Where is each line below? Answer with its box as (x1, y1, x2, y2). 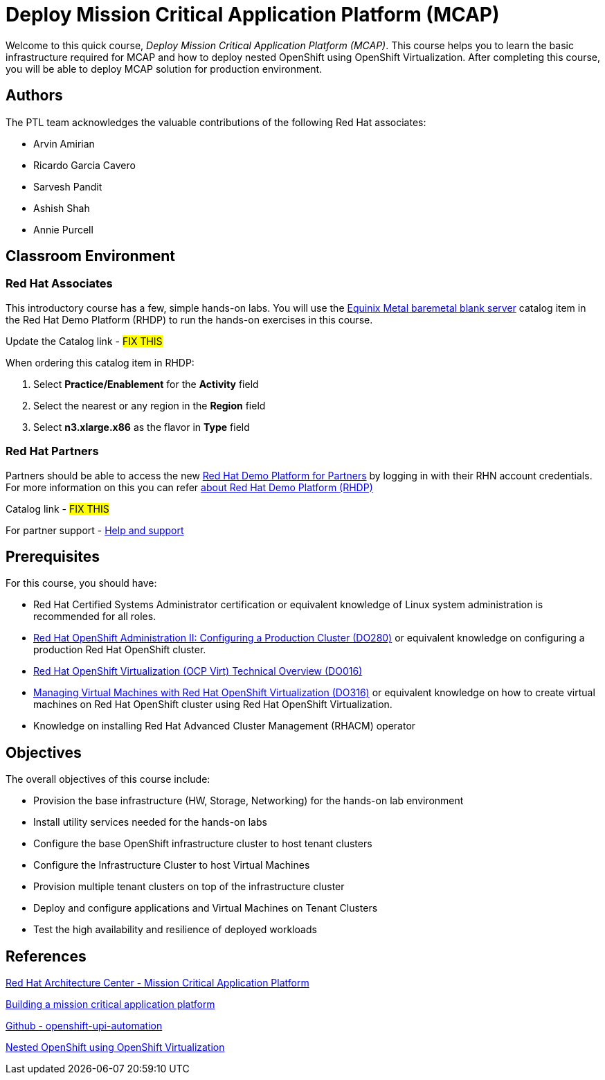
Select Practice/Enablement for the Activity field (33, 378, 259, 390)
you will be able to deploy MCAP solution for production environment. (6, 62, 323, 75)
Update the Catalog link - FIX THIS (6, 335, 163, 347)
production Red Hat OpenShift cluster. (33, 644, 206, 656)
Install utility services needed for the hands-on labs (33, 816, 267, 829)
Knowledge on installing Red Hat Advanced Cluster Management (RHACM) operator (33, 720, 416, 732)
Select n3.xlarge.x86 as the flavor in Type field (33, 421, 250, 433)
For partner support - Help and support (6, 524, 184, 536)
